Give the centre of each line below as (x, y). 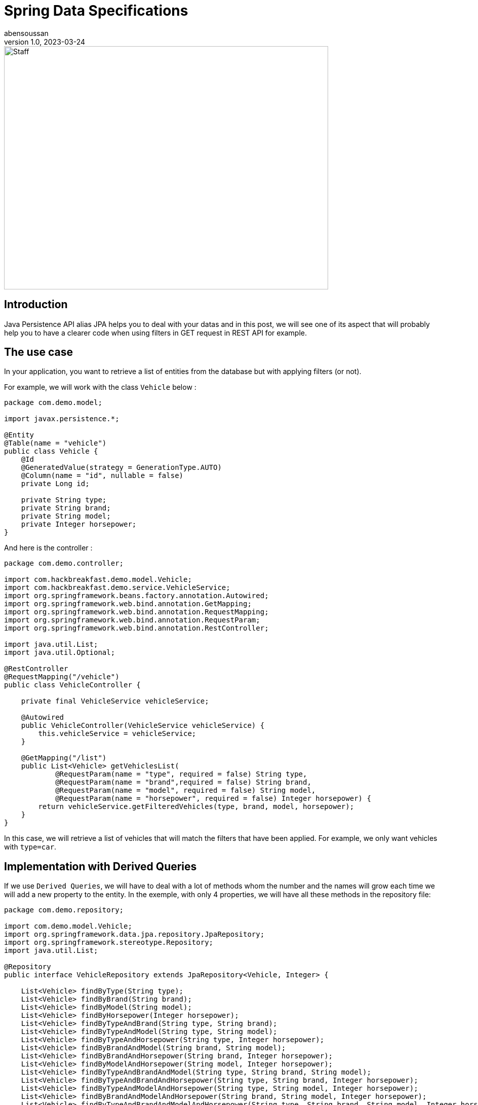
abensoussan (26, 33)
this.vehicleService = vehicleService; (117, 734)
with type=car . (30, 847)
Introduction (36, 305)
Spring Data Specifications (96, 11)
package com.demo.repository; (64, 910)
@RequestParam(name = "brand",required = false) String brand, (183, 782)
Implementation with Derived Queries (101, 866)
